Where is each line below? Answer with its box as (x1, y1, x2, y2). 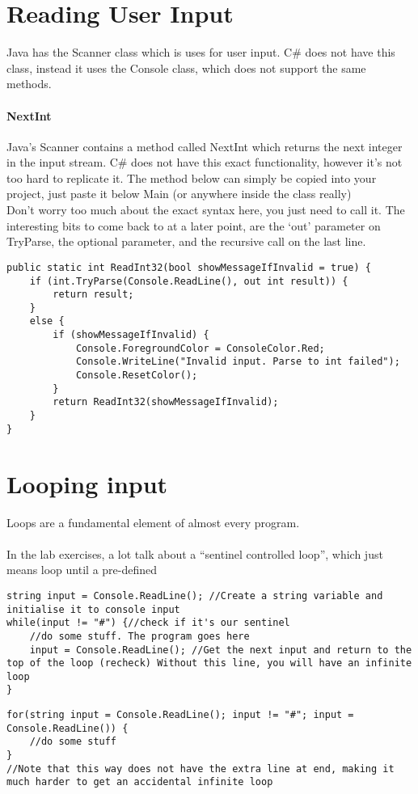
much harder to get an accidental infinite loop (6, 776, 273, 788)
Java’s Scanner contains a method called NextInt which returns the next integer (6, 137, 403, 154)
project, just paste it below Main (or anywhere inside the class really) (6, 185, 352, 202)
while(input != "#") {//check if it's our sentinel (6, 617, 290, 629)
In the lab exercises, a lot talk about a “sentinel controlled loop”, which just (6, 545, 383, 562)
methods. (6, 75, 52, 92)
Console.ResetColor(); (75, 370, 198, 382)
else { (29, 315, 65, 327)
